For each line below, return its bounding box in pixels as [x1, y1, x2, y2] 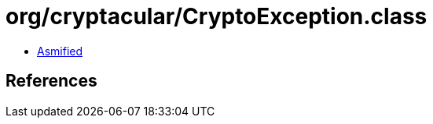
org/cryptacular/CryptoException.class [6, 3, 427, 30]
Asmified [37, 44, 83, 58]
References [6, 71, 97, 91]
